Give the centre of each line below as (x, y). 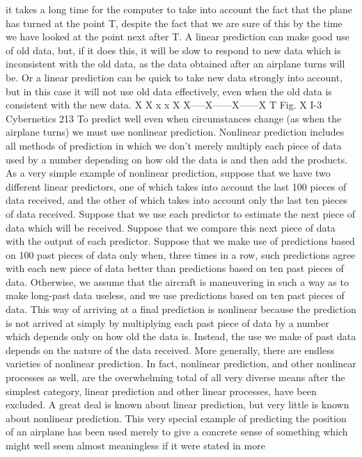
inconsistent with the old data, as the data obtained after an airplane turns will (175, 64)
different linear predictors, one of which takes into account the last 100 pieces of (176, 186)
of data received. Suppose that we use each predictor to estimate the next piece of (180, 213)
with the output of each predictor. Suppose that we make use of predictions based (180, 241)
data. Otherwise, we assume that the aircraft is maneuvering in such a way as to (177, 281)
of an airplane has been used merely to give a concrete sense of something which (177, 432)
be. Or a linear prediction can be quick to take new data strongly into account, (174, 77)
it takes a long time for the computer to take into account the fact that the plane (179, 9)
